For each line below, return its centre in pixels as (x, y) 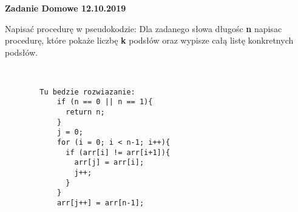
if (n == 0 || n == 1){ (105, 102)
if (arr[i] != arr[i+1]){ (118, 152)
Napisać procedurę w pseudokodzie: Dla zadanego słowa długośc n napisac (144, 28)
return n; (85, 112)
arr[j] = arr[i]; (109, 163)
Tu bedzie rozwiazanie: (87, 92)
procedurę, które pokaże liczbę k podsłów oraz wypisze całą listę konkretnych (149, 40)
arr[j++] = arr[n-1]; (100, 203)
